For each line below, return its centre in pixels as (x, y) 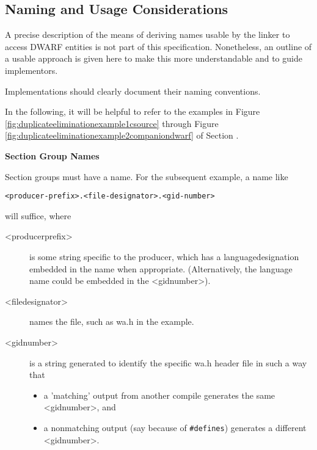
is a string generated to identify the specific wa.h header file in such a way (168, 362)
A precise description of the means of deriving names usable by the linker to (148, 34)
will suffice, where (38, 215)
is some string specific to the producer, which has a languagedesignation (164, 256)
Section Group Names (52, 155)
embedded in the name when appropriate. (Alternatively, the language (161, 268)
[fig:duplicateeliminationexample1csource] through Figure (112, 123)
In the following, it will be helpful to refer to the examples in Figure (133, 111)
